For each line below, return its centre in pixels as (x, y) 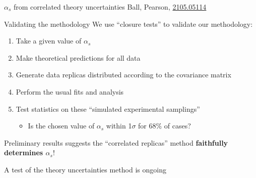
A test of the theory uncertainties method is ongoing (85, 169)
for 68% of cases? (165, 126)
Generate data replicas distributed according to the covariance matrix (123, 75)
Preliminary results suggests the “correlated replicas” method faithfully (116, 142)
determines (24, 152)
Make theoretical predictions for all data (78, 57)
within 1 (119, 126)
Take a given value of (49, 41)
